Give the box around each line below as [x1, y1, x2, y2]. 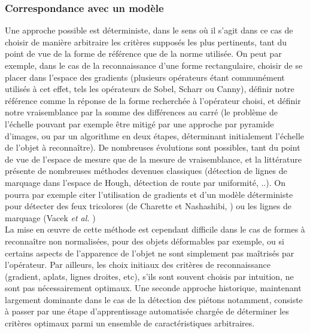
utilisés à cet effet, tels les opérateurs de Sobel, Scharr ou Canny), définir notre [5, 83, 294, 95]
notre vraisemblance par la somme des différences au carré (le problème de [5, 106, 278, 118]
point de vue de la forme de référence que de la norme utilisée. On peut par [5, 47, 282, 60]
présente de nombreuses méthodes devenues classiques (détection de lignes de [5, 164, 287, 177]
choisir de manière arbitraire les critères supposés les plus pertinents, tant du [5, 35, 287, 48]
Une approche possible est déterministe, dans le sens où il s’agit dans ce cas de [5, 24, 293, 36]
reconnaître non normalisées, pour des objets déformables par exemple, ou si [5, 234, 284, 247]
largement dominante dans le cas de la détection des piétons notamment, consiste [5, 293, 303, 305]
